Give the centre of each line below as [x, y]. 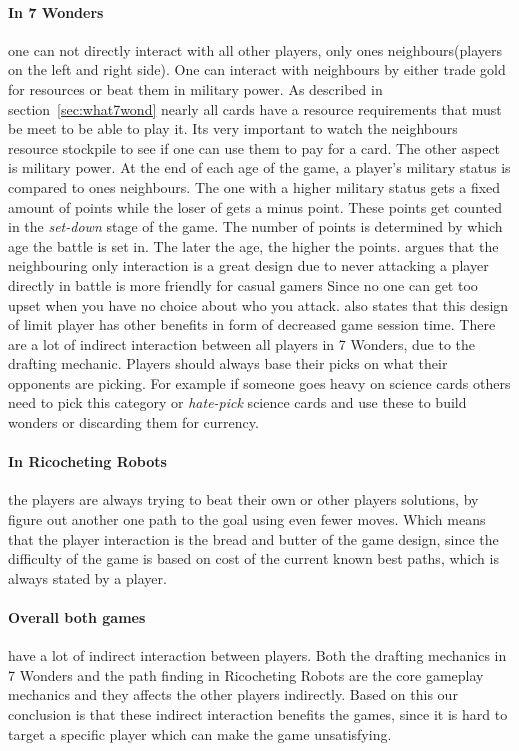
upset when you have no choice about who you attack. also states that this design [258, 304]
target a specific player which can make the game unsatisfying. [200, 733]
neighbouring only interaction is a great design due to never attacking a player [248, 265]
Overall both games [77, 617]
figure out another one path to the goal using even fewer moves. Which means [247, 519]
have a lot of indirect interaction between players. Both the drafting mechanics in [257, 655]
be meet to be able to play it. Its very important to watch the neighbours [233, 128]
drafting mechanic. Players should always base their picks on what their [228, 363]
